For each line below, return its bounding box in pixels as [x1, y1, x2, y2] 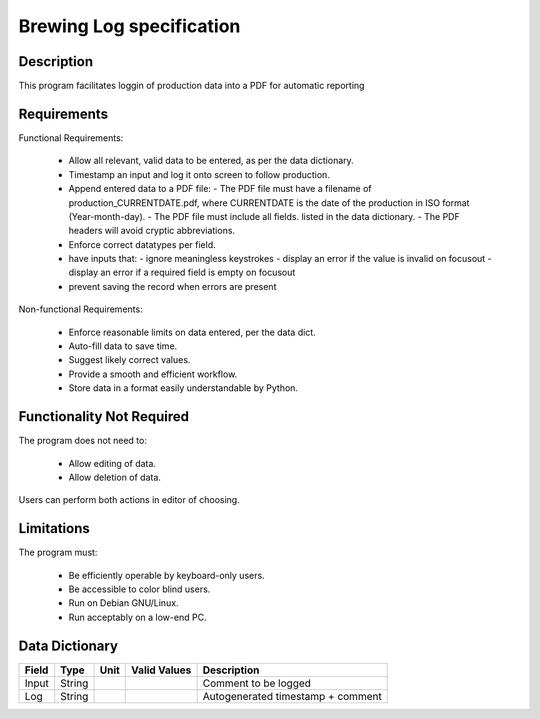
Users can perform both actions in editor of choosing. [18, 494, 240, 506]
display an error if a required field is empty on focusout [68, 266, 296, 279]
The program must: [18, 546, 98, 559]
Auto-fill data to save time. [68, 340, 178, 352]
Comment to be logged [202, 676, 312, 690]
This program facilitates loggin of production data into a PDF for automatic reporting [18, 80, 365, 92]
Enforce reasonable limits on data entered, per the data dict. [68, 326, 316, 338]
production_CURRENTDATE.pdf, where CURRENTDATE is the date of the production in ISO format [68, 196, 470, 209]
